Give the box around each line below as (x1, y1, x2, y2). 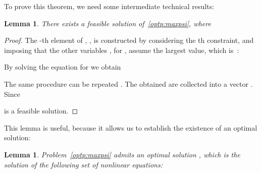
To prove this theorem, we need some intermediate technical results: (4, 1, 215, 11)
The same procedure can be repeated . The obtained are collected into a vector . (4, 78, 253, 89)
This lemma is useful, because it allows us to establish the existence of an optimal (4, 122, 257, 133)
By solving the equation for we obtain (4, 62, 121, 72)
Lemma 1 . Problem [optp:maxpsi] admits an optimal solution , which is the (4, 149, 240, 159)
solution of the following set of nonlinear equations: (4, 159, 163, 169)
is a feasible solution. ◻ (4, 105, 78, 116)
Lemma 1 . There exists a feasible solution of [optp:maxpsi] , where (4, 18, 211, 28)
